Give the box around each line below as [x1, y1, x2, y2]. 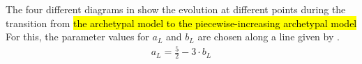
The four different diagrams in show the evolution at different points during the [6, 2, 346, 16]
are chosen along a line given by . [197, 29, 340, 44]
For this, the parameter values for [6, 29, 149, 44]
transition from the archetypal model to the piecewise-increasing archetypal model [6, 15, 357, 30]
